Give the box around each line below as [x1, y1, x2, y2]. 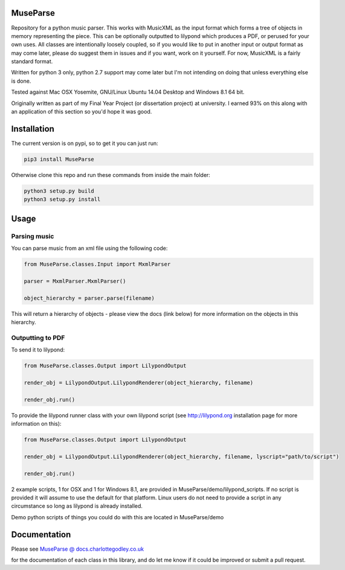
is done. [11, 77, 31, 85]
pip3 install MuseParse [24, 156, 95, 162]
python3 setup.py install [24, 196, 101, 203]
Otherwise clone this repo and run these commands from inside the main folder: [11, 171, 211, 178]
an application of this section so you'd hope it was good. [11, 108, 152, 115]
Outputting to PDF [11, 333, 65, 342]
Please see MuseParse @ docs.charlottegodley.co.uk [11, 545, 144, 552]
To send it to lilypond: [11, 346, 65, 353]
